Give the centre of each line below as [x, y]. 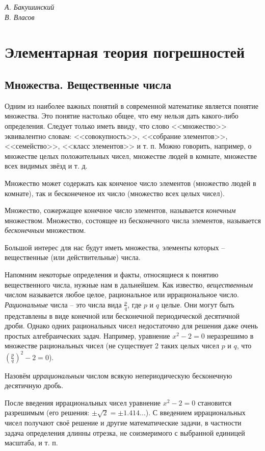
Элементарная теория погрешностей [125, 52]
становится [215, 402]
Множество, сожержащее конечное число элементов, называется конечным [120, 210]
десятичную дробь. [34, 385]
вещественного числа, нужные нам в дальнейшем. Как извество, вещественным [129, 284]
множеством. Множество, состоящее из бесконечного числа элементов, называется [133, 220]
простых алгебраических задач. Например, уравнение [87, 335]
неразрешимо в [230, 335]
